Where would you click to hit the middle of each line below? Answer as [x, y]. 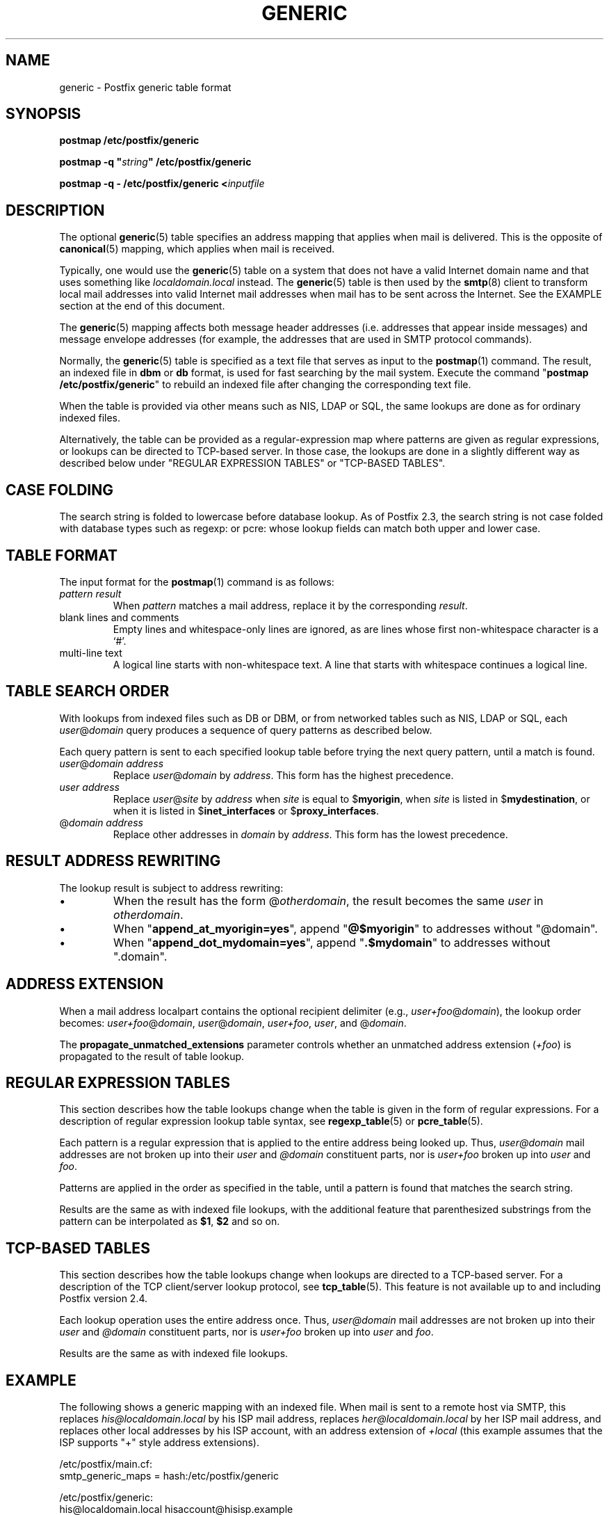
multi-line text [91, 652]
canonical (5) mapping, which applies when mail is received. [197, 249]
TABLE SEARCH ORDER [88, 691]
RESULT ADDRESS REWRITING [113, 861]
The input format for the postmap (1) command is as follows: [197, 582]
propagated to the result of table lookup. [152, 1056]
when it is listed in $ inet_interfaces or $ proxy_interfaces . [246, 810]
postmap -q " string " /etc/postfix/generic [155, 162]
